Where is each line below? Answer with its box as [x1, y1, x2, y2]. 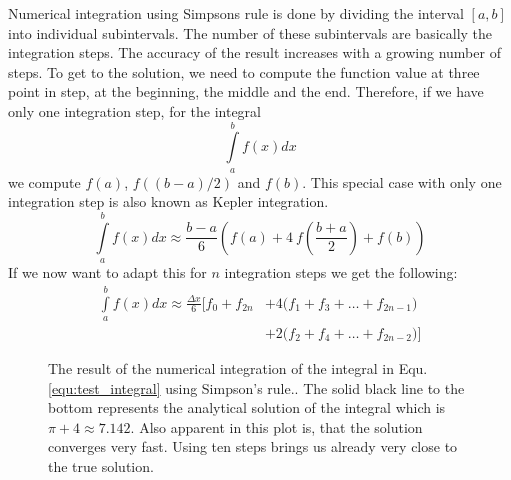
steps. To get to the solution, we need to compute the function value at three [8, 61, 480, 82]
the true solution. [48, 455, 154, 476]
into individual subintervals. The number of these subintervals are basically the [8, 22, 493, 43]
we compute [8, 171, 81, 192]
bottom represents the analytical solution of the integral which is [48, 397, 446, 418]
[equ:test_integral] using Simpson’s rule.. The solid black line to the [48, 377, 465, 398]
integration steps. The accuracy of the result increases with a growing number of [8, 42, 501, 63]
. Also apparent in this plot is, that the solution [130, 416, 423, 437]
